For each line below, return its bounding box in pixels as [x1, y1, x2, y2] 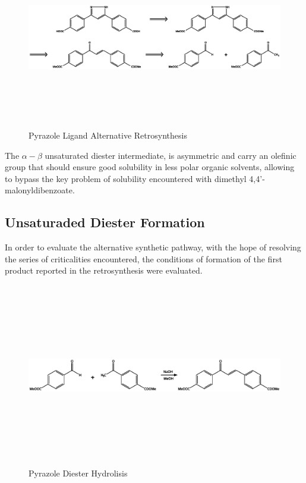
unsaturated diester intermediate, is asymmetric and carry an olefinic [45, 149, 296, 161]
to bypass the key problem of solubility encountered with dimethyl [5, 172, 247, 184]
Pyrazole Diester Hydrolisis [29, 466, 128, 479]
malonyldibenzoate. [5, 184, 75, 196]
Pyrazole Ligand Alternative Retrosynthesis [29, 128, 187, 141]
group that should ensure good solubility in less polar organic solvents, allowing [5, 161, 295, 173]
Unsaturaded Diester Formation [5, 213, 205, 231]
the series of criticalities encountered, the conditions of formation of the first [5, 252, 282, 265]
